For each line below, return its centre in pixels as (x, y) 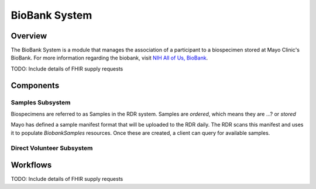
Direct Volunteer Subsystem (52, 148)
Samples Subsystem (41, 102)
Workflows (31, 165)
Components (35, 85)
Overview (29, 36)
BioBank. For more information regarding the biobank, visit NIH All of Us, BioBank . (109, 58)
